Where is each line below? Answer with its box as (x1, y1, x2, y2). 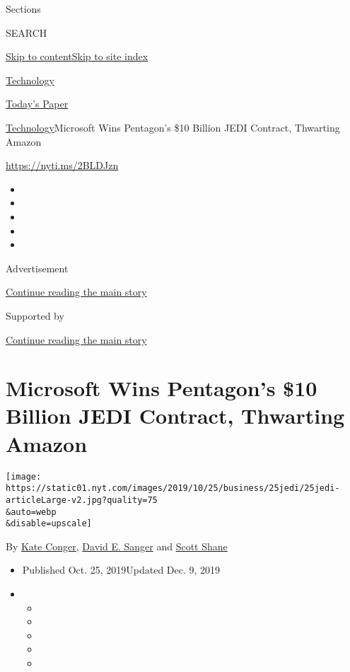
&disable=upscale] (6, 519, 92, 529)
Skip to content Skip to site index (6, 49, 148, 64)
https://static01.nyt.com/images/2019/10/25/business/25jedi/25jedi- (6, 483, 340, 494)
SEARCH (6, 25, 47, 40)
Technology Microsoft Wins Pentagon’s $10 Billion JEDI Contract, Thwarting (6, 120, 340, 134)
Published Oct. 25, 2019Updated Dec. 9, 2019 (22, 562, 221, 577)
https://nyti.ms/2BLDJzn (6, 158, 119, 173)
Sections (6, 1, 41, 16)
